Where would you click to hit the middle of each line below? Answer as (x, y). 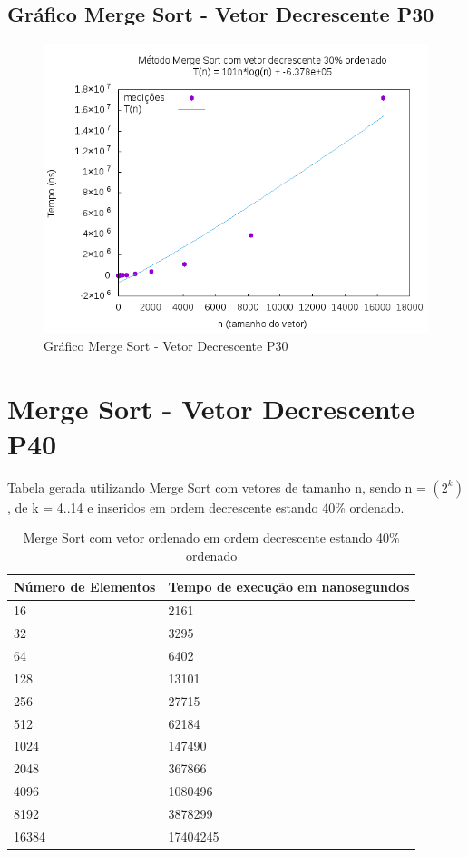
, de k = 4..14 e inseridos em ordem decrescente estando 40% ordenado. (206, 507)
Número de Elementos (85, 587)
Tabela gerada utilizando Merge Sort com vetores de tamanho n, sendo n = (217, 487)
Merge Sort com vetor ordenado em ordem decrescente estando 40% (211, 538)
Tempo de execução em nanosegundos (289, 587)
